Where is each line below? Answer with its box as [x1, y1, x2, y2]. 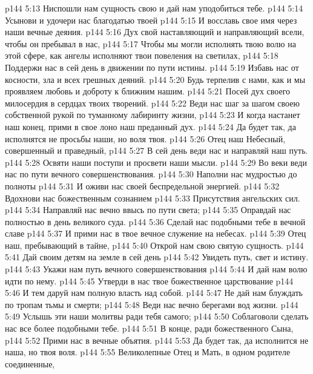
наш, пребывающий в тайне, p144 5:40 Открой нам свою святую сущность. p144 [5, 238, 304, 251]
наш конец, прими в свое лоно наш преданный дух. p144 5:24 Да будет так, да [5, 120, 296, 133]
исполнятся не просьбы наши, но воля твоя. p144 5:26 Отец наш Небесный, [5, 132, 286, 145]
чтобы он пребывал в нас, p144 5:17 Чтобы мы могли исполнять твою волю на [5, 37, 296, 50]
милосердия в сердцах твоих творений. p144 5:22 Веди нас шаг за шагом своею [5, 96, 300, 109]
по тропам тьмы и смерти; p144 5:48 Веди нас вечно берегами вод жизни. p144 [5, 298, 298, 310]
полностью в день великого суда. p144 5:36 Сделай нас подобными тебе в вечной [5, 215, 306, 228]
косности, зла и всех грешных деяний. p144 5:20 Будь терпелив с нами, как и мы [5, 73, 306, 85]
